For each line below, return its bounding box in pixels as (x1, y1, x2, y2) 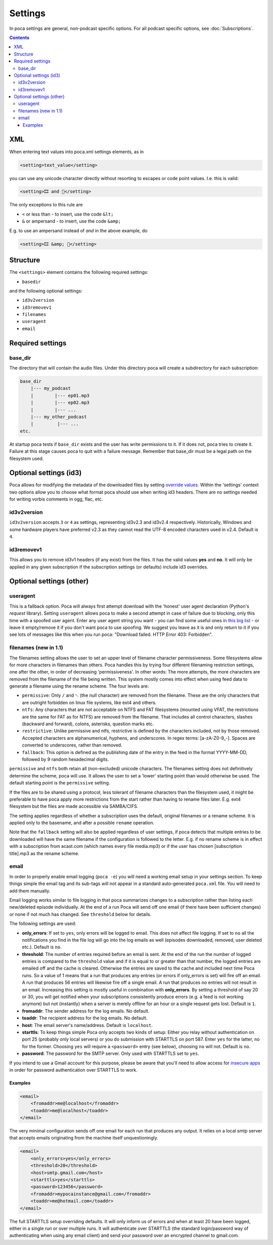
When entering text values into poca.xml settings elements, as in (9, 149, 144, 155)
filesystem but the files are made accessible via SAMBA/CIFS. (9, 803, 139, 809)
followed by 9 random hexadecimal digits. (22, 756, 109, 762)
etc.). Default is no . (22, 944, 62, 950)
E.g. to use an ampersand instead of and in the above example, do (9, 227, 148, 233)
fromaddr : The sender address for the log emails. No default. (22, 1008, 150, 1014)
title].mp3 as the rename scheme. (9, 850, 79, 857)
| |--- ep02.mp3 (30, 400, 89, 406)
